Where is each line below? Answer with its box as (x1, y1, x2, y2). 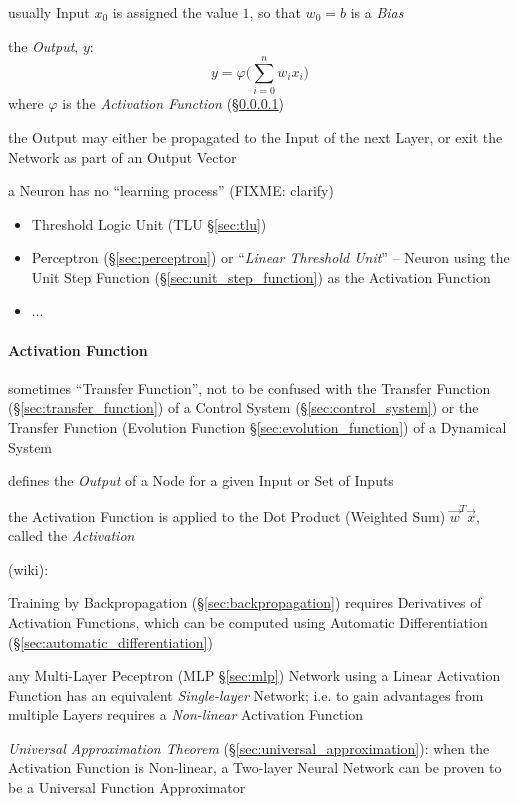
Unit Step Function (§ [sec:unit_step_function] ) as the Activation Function (31, 266, 491, 287)
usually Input (8, 2, 90, 22)
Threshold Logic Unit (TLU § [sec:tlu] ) (31, 213, 267, 234)
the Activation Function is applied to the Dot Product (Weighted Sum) (8, 505, 446, 526)
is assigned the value (112, 2, 238, 22)
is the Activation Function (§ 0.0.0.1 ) (62, 93, 285, 114)
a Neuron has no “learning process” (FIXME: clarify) (8, 180, 334, 201)
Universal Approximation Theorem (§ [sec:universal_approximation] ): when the (8, 737, 490, 758)
